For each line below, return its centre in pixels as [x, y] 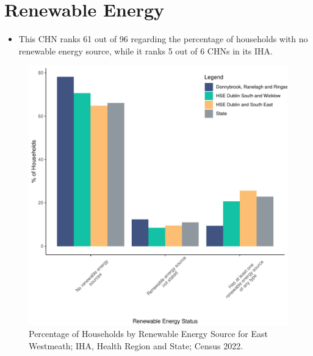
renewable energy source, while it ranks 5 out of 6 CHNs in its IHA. [146, 50]
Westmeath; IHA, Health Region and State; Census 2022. [136, 345]
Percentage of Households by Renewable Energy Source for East [148, 333]
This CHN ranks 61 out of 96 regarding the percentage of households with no [163, 39]
